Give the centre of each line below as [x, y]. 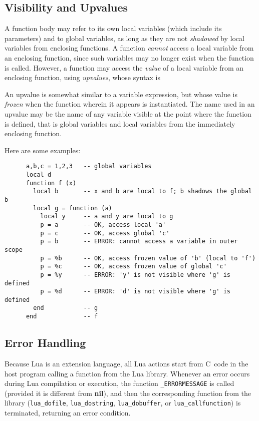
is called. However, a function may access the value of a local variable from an [124, 67]
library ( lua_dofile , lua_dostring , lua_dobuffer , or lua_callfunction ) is [123, 403]
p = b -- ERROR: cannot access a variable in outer [139, 242]
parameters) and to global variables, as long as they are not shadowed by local [124, 38]
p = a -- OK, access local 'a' [103, 225]
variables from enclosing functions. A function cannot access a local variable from [129, 48]
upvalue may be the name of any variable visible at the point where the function [128, 113]
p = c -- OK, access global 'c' [105, 233]
